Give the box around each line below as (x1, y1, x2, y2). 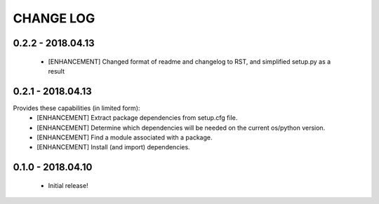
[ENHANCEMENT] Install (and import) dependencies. (36, 143, 190, 151)
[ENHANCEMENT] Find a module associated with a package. (36, 133, 213, 142)
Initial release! (48, 181, 88, 189)
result (48, 67, 65, 75)
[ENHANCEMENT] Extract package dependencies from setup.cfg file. (36, 114, 238, 122)
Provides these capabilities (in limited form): (13, 104, 140, 112)
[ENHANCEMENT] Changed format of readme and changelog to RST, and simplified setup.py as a (48, 57, 331, 66)
